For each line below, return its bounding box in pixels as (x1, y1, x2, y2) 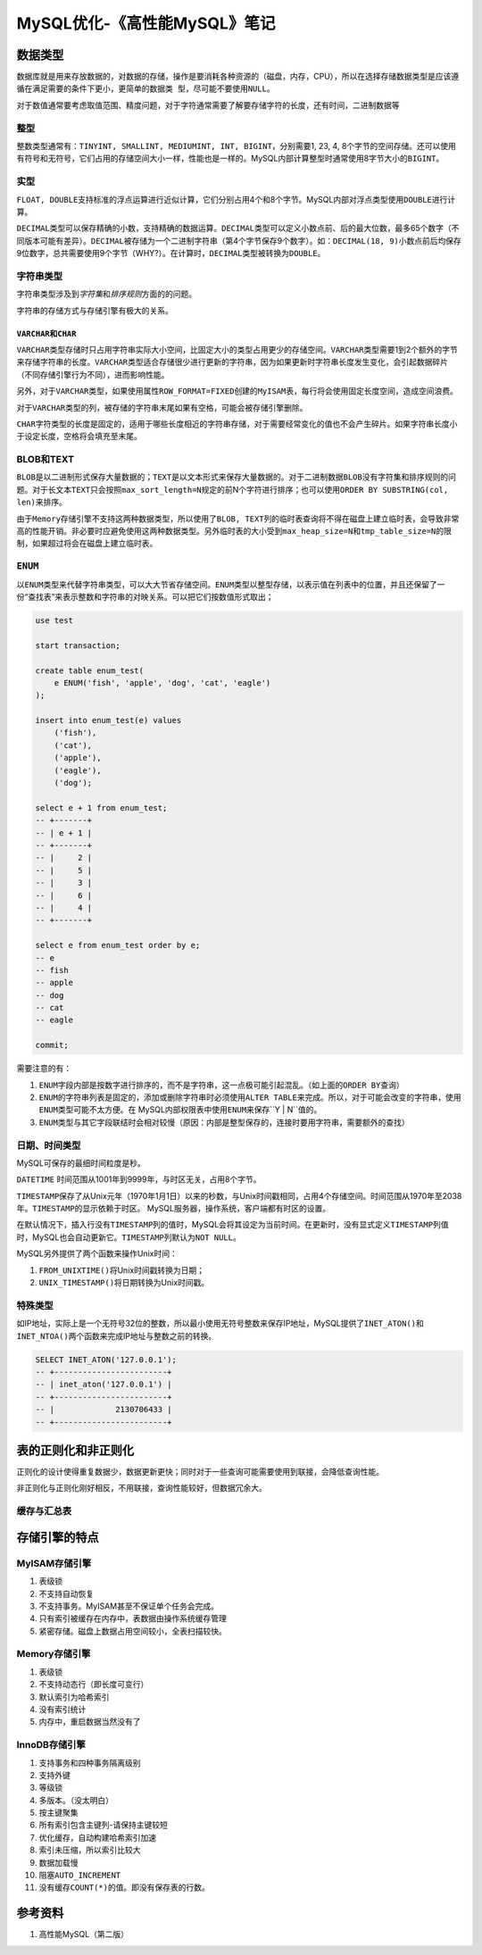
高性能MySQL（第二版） (38, 1929, 129, 1940)
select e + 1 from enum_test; (35, 803, 168, 812)
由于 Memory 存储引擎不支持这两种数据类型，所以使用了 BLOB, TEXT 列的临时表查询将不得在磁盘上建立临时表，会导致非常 (16, 513, 460, 524)
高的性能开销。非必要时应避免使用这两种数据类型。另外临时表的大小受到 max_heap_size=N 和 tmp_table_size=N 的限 (16, 526, 453, 537)
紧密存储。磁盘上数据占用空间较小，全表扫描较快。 (38, 1626, 227, 1636)
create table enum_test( (35, 665, 145, 676)
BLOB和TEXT (16, 453, 75, 466)
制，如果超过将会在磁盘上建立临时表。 (16, 538, 158, 549)
